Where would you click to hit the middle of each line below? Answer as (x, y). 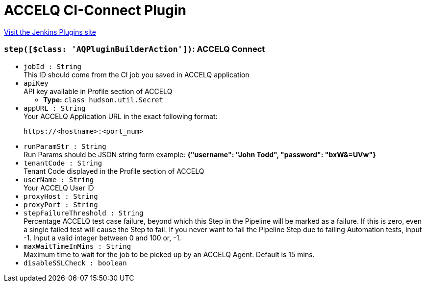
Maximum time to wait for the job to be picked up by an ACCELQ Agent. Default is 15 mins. (169, 254)
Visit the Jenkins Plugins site (50, 32)
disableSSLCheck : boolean (75, 263)
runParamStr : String (65, 146)
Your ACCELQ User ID (59, 188)
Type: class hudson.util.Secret (103, 99)
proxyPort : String (61, 204)
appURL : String (55, 108)
